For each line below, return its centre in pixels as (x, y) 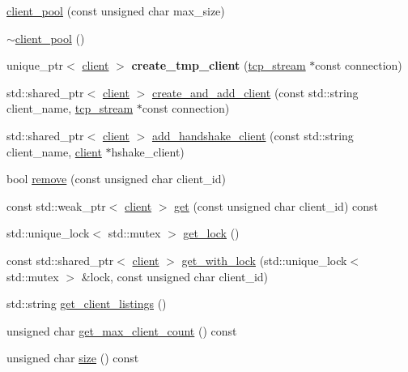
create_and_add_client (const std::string (255, 92)
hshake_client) (148, 151)
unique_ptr (35, 65)
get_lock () (211, 233)
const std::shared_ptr (60, 260)
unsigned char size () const (73, 358)
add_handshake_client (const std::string (253, 135)
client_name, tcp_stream (70, 108)
